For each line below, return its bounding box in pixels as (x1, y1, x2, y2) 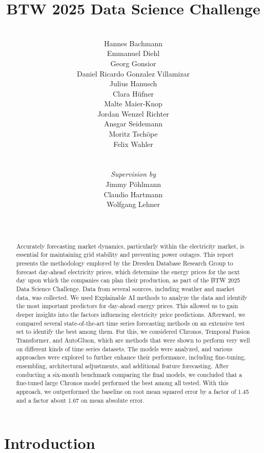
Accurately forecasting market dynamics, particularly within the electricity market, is (16, 241, 245, 250)
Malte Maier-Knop (104, 98, 163, 109)
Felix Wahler (113, 138, 153, 149)
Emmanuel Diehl (107, 48, 160, 59)
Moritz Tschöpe (109, 128, 158, 139)
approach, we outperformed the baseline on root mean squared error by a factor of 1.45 (16, 387, 249, 395)
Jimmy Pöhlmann (105, 179, 161, 190)
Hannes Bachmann (104, 37, 163, 48)
